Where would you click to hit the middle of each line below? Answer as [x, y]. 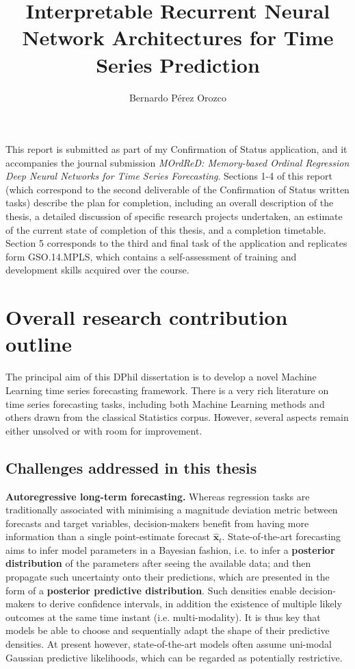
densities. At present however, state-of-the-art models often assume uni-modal [169, 644]
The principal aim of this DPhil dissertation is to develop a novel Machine [161, 377]
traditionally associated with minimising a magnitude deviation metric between [172, 510]
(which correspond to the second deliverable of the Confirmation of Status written [177, 189]
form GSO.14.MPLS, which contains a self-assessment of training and [151, 256]
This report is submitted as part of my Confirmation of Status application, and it [176, 149]
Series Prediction [178, 64]
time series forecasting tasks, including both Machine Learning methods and [165, 403]
